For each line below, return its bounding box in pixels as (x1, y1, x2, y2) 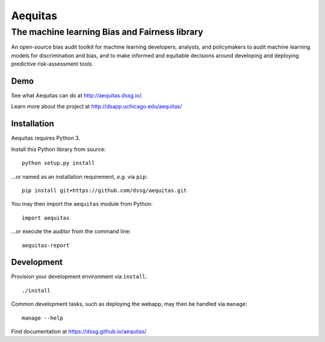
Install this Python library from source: (11, 145, 106, 153)
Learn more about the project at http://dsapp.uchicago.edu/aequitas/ (11, 103, 182, 110)
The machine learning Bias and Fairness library (11, 26, 203, 37)
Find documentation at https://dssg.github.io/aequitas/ (11, 328, 147, 335)
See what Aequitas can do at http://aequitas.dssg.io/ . (11, 92, 143, 99)
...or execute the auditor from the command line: (11, 228, 131, 235)
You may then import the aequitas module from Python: (11, 201, 153, 208)
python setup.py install (22, 160, 95, 167)
